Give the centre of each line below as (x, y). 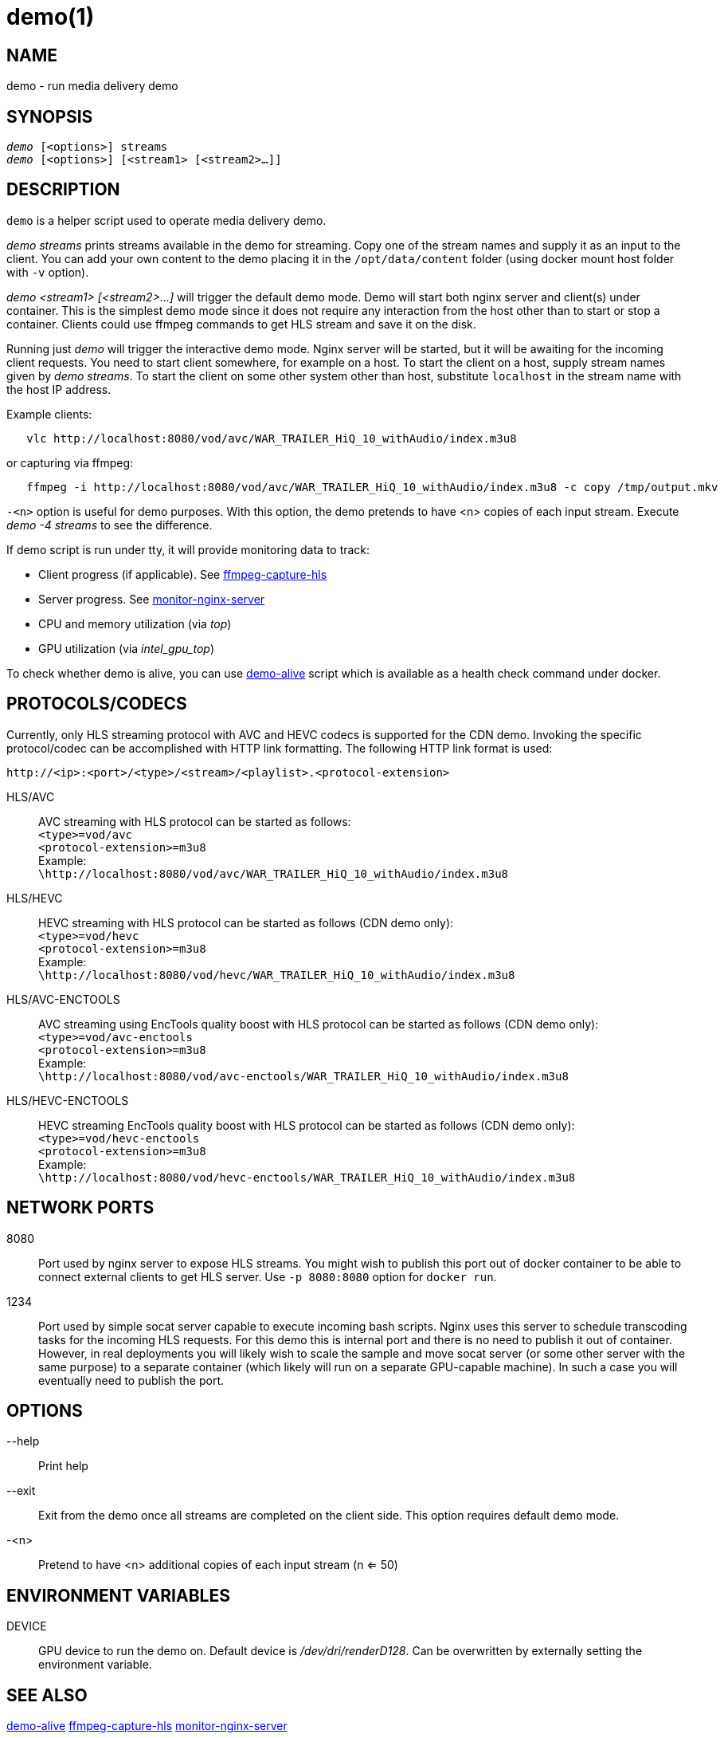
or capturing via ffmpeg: (70, 462)
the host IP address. (59, 389)
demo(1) (51, 17)
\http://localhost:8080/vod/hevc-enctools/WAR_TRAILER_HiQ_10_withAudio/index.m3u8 (307, 1177)
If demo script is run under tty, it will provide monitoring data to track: (188, 549)
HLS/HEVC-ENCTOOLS (68, 1100)
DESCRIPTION (63, 190)
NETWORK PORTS (80, 1208)
